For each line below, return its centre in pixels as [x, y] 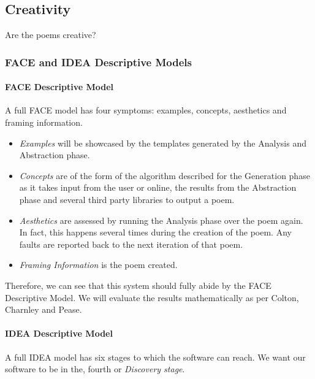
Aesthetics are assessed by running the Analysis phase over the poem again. [161, 220]
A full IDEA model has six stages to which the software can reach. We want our [155, 357]
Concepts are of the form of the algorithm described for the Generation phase [165, 175]
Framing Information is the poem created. [98, 265]
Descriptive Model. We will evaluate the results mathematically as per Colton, [152, 297]
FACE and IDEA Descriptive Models [99, 62]
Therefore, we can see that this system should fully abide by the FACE [138, 285]
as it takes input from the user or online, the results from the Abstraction [158, 187]
